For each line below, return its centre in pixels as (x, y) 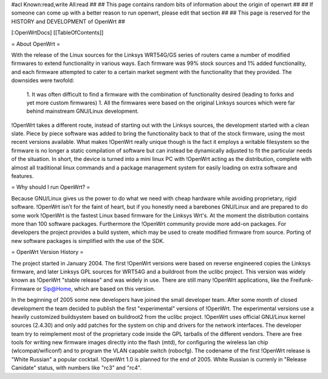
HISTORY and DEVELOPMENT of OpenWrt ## (68, 21)
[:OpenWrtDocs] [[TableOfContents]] (57, 33)
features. (22, 176)
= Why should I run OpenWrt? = (51, 187)
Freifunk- (302, 280)
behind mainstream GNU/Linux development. (83, 111)
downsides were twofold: (43, 80)
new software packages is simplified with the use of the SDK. (88, 241)
